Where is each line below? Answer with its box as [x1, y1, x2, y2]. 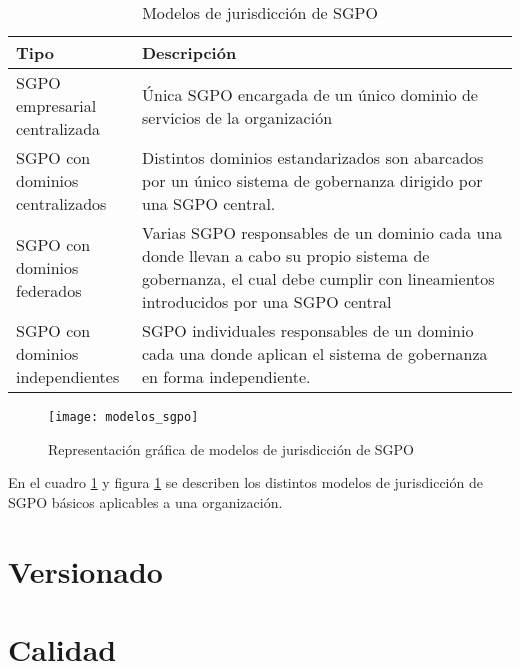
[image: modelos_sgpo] [48, 410, 199, 424]
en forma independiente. [142, 365, 311, 388]
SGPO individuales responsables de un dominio [142, 319, 474, 342]
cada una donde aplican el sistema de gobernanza [142, 342, 488, 365]
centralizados [16, 192, 107, 215]
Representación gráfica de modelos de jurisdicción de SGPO [48, 438, 415, 459]
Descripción [142, 41, 237, 64]
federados [16, 278, 82, 302]
